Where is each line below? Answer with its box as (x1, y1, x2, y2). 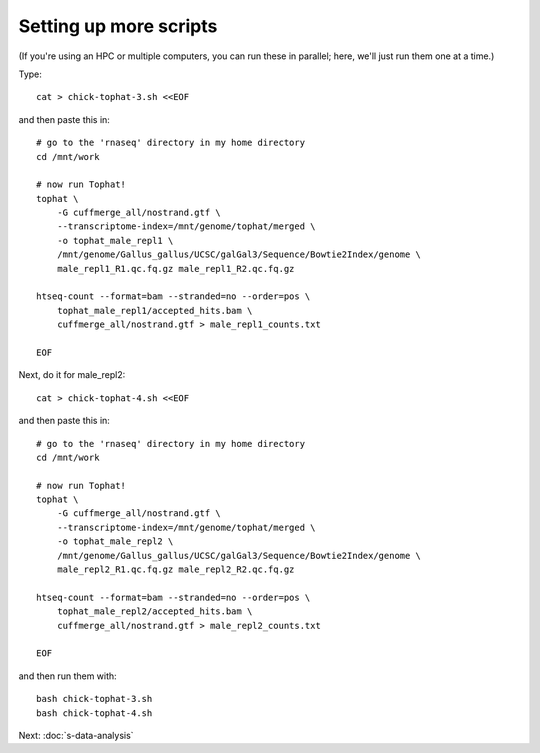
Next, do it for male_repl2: (18, 369, 126, 381)
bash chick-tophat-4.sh (36, 707, 153, 719)
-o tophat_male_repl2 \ (56, 536, 174, 547)
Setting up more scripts (18, 15, 218, 37)
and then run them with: (18, 670, 117, 682)
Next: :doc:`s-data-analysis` (18, 729, 134, 741)
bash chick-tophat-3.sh (36, 693, 153, 705)
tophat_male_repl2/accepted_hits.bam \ (56, 606, 253, 617)
